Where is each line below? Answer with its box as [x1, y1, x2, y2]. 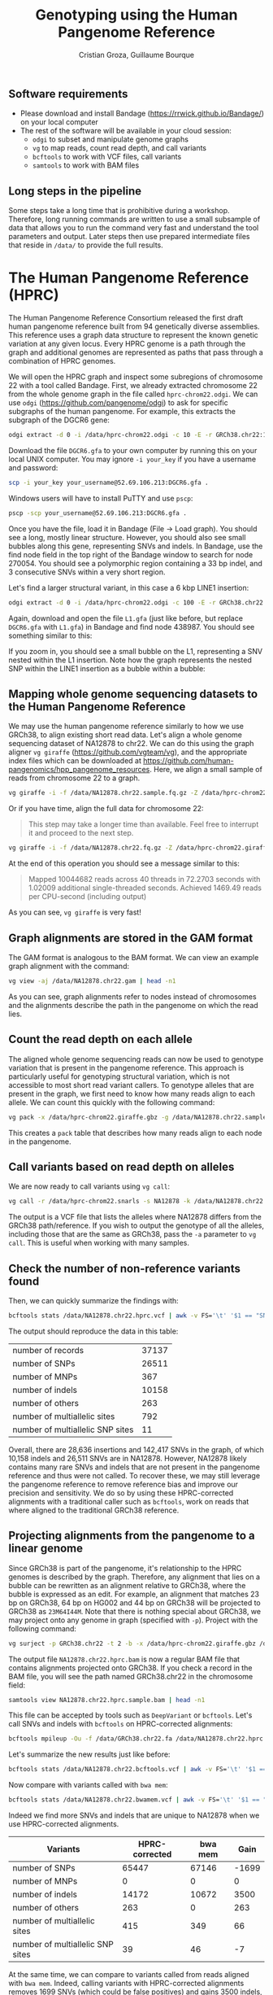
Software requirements [8, 87, 128, 101]
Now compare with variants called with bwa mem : [8, 1780, 168, 1790]
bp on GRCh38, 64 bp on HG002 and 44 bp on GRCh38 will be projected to [8, 1597, 262, 1608]
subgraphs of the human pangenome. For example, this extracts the [8, 407, 236, 417]
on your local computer [19, 117, 99, 127]
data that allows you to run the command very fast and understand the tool [8, 223, 259, 233]
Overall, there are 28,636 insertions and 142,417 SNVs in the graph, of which [8, 1444, 264, 1454]
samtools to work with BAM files [32, 160, 140, 170]
